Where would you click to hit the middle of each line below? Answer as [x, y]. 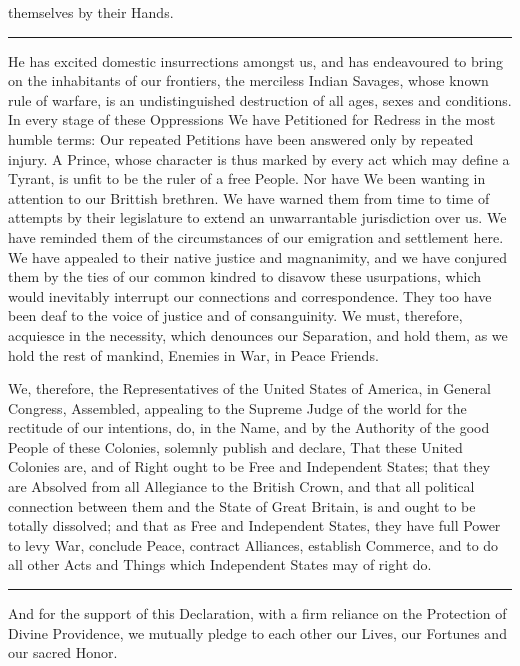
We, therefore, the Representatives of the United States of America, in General [249, 388]
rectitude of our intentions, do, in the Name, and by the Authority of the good [249, 427]
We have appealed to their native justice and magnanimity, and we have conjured [258, 256]
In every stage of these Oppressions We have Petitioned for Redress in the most [252, 119]
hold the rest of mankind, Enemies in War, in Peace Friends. [193, 354]
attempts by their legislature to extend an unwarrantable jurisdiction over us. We [257, 217]
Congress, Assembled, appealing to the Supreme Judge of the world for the [237, 407]
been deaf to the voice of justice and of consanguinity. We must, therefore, [235, 315]
